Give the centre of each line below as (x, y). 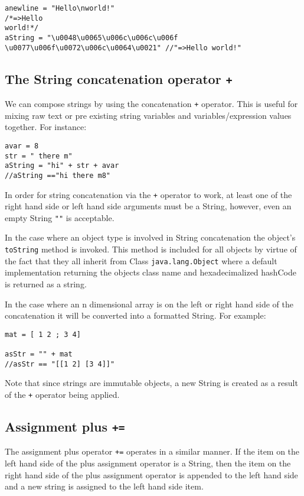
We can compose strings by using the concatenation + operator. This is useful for (151, 104)
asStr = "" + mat (39, 354)
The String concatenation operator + (119, 78)
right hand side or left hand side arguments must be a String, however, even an (148, 206)
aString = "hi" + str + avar (62, 166)
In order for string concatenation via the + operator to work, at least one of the (148, 194)
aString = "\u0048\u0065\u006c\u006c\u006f (91, 38)
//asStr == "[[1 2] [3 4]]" (60, 364)
